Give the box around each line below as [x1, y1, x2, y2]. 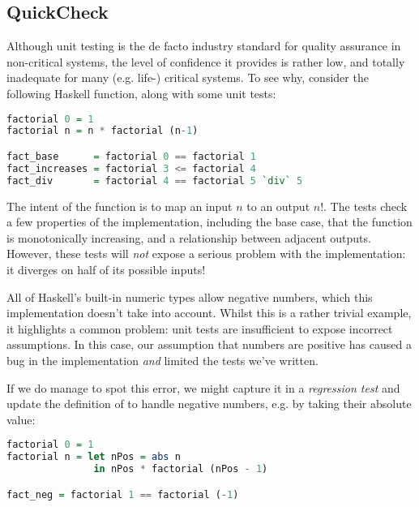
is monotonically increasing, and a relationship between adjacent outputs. [6, 229, 371, 246]
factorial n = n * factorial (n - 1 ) [6, 125, 199, 137]
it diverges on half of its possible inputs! [6, 260, 206, 277]
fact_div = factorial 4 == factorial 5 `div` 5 [6, 174, 303, 187]
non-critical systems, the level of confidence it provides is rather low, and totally [6, 53, 405, 70]
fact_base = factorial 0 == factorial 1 [6, 150, 256, 162]
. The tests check [323, 197, 408, 214]
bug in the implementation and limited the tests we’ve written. [6, 351, 319, 368]
